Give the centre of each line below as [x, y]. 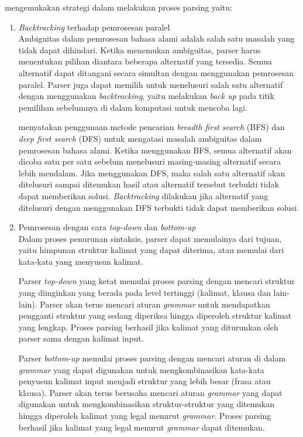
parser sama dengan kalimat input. [81, 338]
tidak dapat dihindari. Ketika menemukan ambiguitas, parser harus [140, 49]
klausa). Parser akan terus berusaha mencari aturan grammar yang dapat [150, 392]
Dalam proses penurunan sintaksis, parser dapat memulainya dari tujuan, [150, 238]
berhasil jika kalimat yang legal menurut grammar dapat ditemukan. [142, 427]
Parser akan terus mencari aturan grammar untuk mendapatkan [155, 304]
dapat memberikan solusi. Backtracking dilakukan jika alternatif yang [143, 195]
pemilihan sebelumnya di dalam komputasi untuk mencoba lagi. [133, 107]
